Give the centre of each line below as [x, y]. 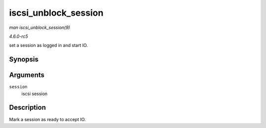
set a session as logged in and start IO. [49, 45]
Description [28, 108]
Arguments [27, 75]
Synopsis [24, 60]
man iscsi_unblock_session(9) [40, 27]
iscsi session [34, 94]
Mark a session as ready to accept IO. [48, 119]
